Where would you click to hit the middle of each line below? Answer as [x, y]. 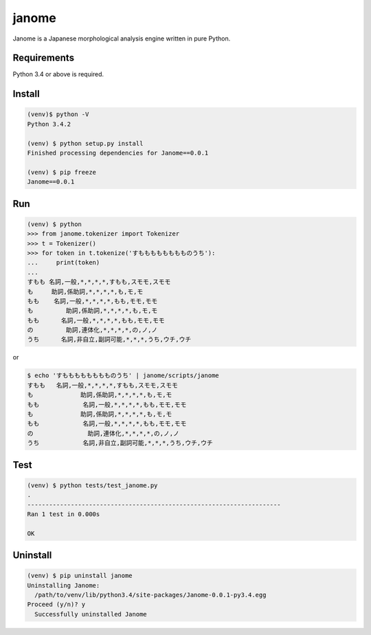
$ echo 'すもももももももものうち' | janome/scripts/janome [123, 376]
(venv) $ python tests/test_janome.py [92, 485]
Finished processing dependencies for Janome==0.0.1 [118, 153]
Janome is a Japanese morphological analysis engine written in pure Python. [122, 38]
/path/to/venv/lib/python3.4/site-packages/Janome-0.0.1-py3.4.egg [150, 595]
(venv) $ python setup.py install [85, 143]
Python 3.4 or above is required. [58, 74]
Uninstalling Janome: [64, 585]
